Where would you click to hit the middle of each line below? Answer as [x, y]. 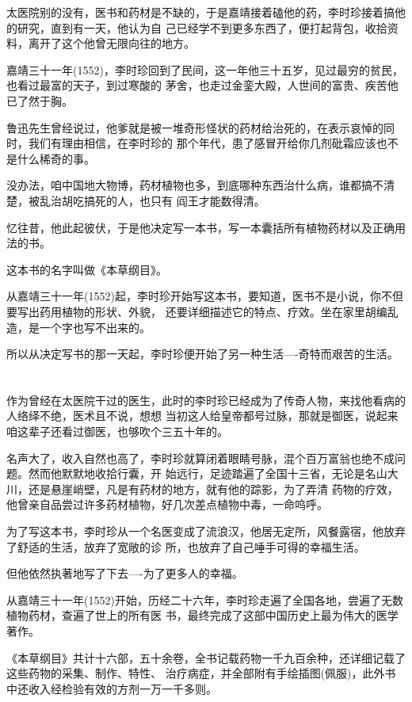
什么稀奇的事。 [56, 158]
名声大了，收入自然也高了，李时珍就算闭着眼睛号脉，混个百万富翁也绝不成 [200, 458]
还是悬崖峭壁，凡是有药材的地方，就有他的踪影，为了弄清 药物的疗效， [213, 488]
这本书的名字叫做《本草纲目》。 [87, 269]
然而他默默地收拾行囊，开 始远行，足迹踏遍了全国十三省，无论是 [196, 473]
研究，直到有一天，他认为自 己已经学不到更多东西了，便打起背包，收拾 [202, 27]
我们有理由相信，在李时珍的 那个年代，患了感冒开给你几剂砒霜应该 [202, 143]
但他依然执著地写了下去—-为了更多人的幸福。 [125, 573]
